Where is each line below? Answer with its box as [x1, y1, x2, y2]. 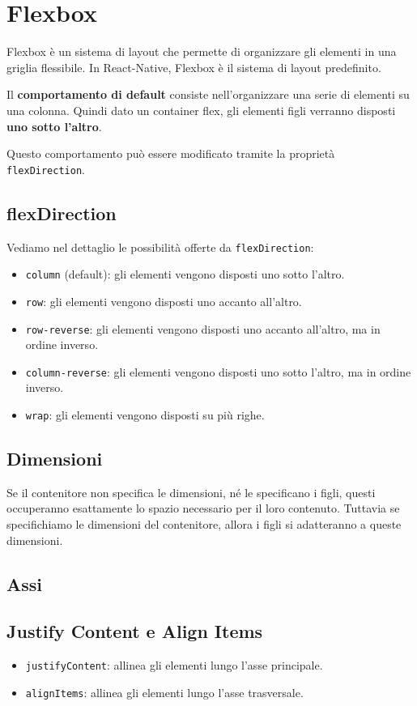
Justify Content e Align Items [6, 619, 263, 644]
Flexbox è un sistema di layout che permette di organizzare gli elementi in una [6, 43, 397, 60]
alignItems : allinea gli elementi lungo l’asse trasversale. [25, 683, 304, 700]
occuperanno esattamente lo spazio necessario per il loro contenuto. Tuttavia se [6, 500, 400, 517]
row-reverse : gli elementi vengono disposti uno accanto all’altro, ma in [25, 320, 381, 337]
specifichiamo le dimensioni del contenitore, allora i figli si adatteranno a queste [6, 516, 402, 533]
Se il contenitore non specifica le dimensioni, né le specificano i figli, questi [6, 483, 376, 500]
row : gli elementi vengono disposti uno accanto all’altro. [25, 292, 302, 309]
